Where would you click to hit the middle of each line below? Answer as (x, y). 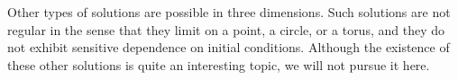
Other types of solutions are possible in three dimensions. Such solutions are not (229, 12)
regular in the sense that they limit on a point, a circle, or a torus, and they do (226, 29)
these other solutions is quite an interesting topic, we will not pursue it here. (219, 64)
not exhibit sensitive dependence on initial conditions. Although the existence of (229, 47)
